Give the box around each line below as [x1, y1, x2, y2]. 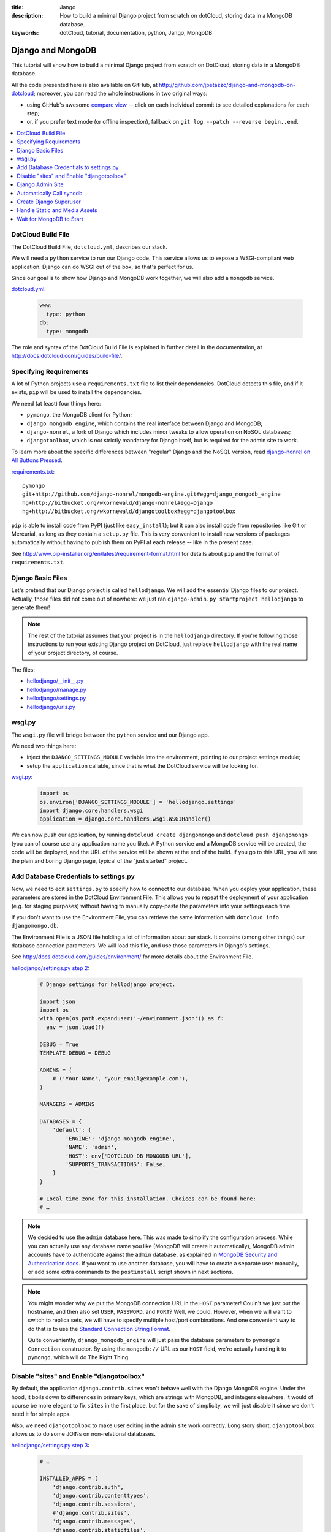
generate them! [11, 604, 50, 611]
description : [11, 12, 44, 20]
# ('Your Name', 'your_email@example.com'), [52, 1075, 189, 1082]
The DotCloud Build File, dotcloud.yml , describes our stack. [11, 243, 168, 251]
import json [39, 998, 76, 1005]
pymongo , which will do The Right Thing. [28, 1354, 130, 1361]
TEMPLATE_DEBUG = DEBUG [39, 1049, 112, 1056]
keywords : [11, 29, 39, 37]
